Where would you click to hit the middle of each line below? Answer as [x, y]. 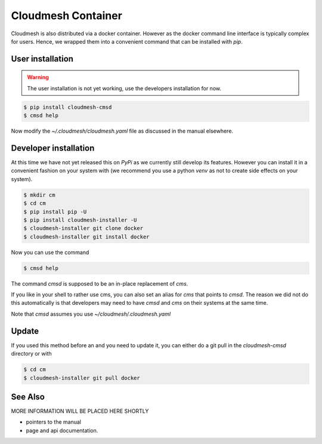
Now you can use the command [50, 252]
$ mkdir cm [39, 195]
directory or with [31, 354]
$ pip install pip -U [55, 212]
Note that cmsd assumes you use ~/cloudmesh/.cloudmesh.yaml [91, 314]
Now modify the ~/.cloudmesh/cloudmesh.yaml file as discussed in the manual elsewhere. [122, 131]
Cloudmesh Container [66, 16]
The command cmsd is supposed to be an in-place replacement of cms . [100, 283]
